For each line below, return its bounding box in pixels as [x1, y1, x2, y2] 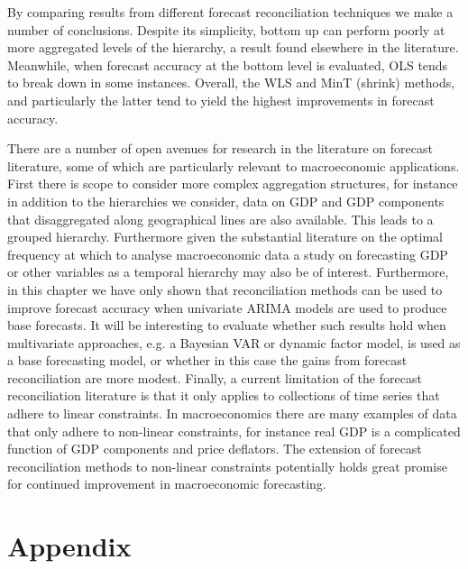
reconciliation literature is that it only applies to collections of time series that [7, 386, 440, 405]
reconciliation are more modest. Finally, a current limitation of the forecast [7, 368, 422, 387]
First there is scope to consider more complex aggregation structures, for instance [7, 174, 458, 193]
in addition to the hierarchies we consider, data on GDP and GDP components [7, 191, 445, 210]
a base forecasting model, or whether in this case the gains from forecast [7, 351, 408, 370]
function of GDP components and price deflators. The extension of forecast [7, 439, 422, 458]
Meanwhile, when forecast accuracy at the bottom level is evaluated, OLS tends [7, 55, 448, 74]
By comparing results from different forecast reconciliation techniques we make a [7, 3, 454, 21]
